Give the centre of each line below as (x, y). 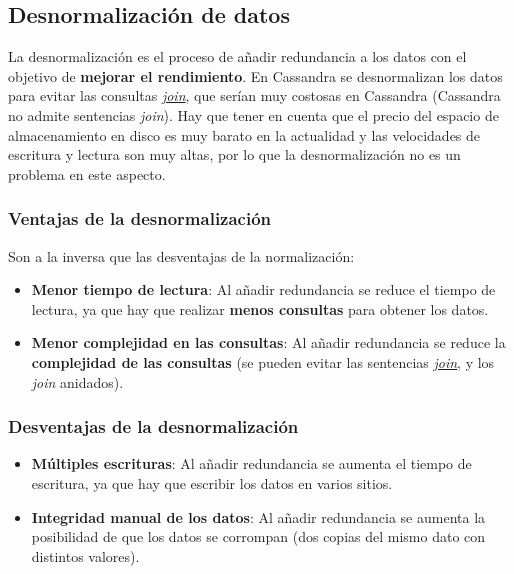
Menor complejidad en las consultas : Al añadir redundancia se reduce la (268, 342)
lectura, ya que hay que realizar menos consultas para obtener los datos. (260, 308)
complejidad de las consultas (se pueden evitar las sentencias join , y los (263, 361)
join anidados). (77, 381)
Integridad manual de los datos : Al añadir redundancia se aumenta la (258, 516)
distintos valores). (85, 555)
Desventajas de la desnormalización (153, 426)
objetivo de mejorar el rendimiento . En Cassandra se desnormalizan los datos (255, 75)
